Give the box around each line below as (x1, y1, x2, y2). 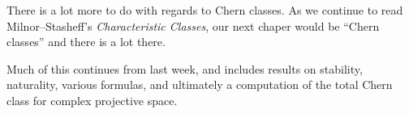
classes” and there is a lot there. (6, 33, 166, 50)
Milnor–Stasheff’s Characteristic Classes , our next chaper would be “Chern (6, 17, 380, 34)
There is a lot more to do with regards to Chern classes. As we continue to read (6, 2, 403, 18)
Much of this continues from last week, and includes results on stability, (6, 60, 363, 77)
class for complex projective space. (6, 91, 178, 108)
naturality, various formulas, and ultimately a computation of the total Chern (6, 76, 393, 93)
